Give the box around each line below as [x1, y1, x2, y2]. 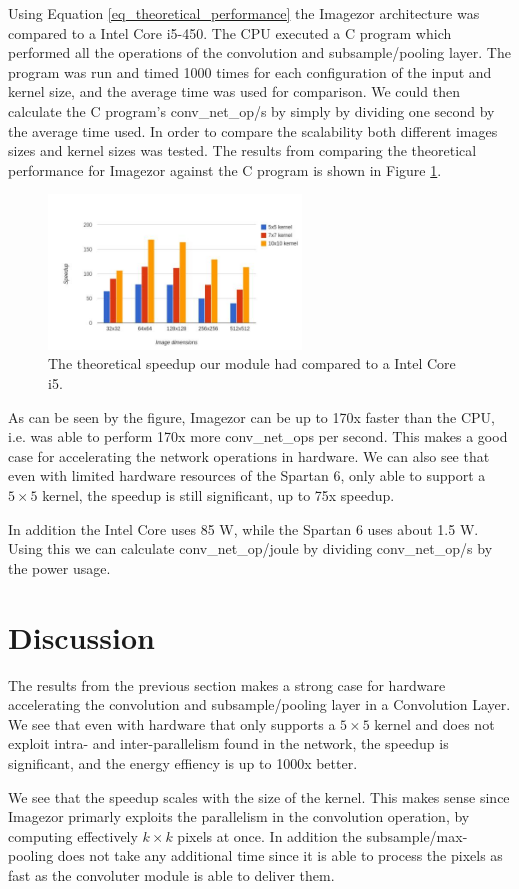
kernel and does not [374, 713, 495, 734]
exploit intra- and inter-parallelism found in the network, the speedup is [8, 733, 449, 754]
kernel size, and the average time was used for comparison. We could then [8, 81, 460, 102]
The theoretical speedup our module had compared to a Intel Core [48, 353, 456, 374]
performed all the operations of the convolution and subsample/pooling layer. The [8, 42, 511, 63]
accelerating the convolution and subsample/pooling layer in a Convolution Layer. [8, 694, 511, 715]
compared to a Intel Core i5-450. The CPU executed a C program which [8, 22, 452, 43]
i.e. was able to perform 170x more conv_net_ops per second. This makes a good [8, 426, 508, 447]
